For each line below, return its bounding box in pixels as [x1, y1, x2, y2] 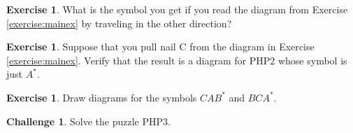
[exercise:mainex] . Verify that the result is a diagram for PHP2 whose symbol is [6, 52, 347, 67]
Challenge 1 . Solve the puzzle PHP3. [6, 113, 171, 128]
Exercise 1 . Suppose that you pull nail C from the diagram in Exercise [6, 39, 315, 54]
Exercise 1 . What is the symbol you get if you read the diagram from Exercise [6, 2, 348, 16]
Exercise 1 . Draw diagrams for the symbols [6, 90, 197, 104]
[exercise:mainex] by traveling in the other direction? [6, 15, 232, 30]
